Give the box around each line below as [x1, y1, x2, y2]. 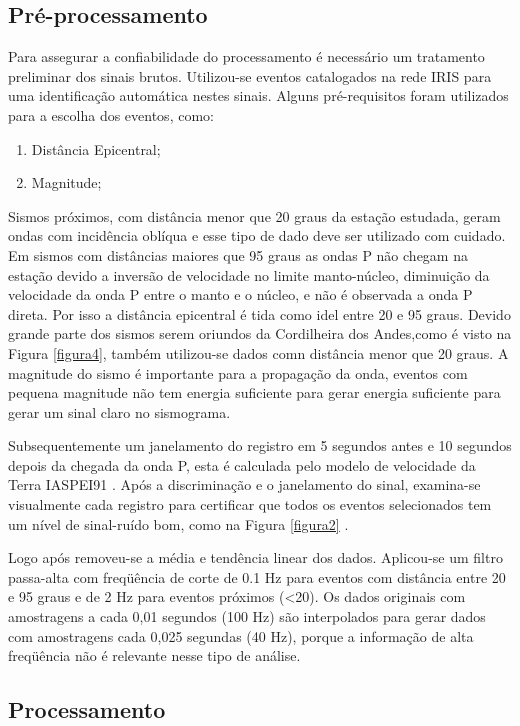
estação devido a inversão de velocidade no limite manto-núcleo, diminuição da [8, 264, 490, 285]
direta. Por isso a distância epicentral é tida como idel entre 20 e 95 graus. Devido [8, 303, 511, 324]
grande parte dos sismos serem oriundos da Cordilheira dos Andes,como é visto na [8, 323, 512, 344]
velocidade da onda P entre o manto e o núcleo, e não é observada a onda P [8, 284, 473, 305]
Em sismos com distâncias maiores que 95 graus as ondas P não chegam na [8, 244, 468, 265]
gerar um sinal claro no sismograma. [8, 401, 231, 422]
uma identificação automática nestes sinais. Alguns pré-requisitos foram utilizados [8, 85, 509, 106]
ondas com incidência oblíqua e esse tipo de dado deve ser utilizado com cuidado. [8, 225, 506, 246]
